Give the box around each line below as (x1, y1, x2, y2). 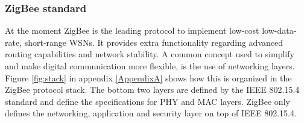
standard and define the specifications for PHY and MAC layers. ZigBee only (5, 95, 290, 107)
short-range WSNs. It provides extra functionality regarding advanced (24, 36, 283, 48)
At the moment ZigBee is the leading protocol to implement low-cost (5, 24, 259, 37)
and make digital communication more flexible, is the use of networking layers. (5, 60, 295, 72)
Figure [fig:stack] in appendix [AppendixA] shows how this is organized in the (5, 71, 292, 84)
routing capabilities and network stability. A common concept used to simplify (5, 48, 294, 60)
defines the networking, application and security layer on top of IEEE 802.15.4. (5, 107, 297, 119)
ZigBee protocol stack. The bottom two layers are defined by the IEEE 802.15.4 (5, 83, 300, 96)
